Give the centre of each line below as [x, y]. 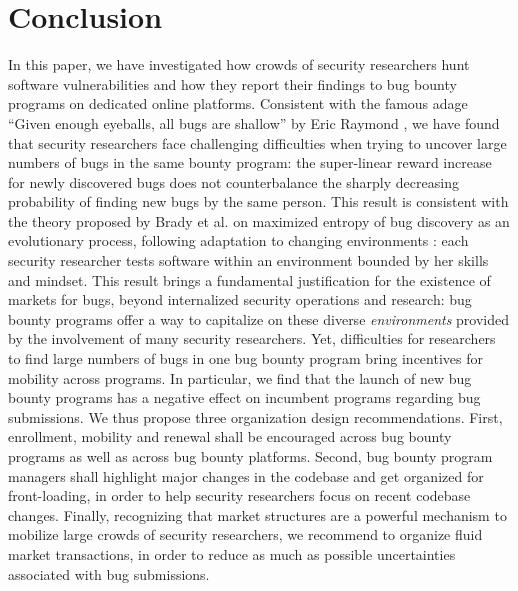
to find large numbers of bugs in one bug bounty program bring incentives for [245, 358]
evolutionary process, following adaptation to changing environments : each [238, 240]
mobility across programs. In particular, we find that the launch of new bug [240, 377]
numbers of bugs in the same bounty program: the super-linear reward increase [250, 162]
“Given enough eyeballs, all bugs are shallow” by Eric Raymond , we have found [254, 122]
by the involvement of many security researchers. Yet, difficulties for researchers [252, 338]
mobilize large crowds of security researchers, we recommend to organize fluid [245, 534]
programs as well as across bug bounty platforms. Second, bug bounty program [250, 456]
